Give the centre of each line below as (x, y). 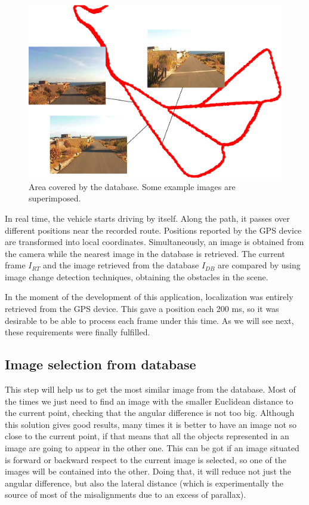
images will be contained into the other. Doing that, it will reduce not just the (148, 471)
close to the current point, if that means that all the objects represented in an (147, 436)
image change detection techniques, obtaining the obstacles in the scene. (137, 276)
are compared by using (259, 265)
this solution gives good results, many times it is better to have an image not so (151, 424)
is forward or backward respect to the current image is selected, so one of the (146, 459)
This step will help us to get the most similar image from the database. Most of (150, 389)
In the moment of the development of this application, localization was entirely (149, 297)
